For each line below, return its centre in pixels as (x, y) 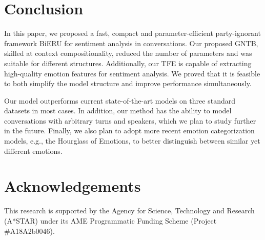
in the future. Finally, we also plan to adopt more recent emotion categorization (129, 131)
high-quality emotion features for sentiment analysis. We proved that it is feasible (132, 73)
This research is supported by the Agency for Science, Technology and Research (129, 211)
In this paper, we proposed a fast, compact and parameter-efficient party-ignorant (132, 33)
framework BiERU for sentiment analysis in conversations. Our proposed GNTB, (131, 43)
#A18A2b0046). (29, 231)
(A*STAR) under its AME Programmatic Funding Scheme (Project (110, 220)
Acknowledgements (73, 186)
